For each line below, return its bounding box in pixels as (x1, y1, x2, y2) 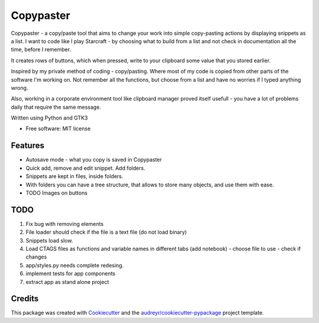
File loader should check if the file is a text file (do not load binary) (25, 228, 187, 236)
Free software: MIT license (25, 125, 91, 133)
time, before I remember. (11, 46, 71, 53)
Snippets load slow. (25, 237, 73, 244)
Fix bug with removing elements (25, 220, 104, 227)
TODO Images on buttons (25, 189, 88, 196)
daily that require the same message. (11, 104, 102, 111)
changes (25, 253, 47, 260)
